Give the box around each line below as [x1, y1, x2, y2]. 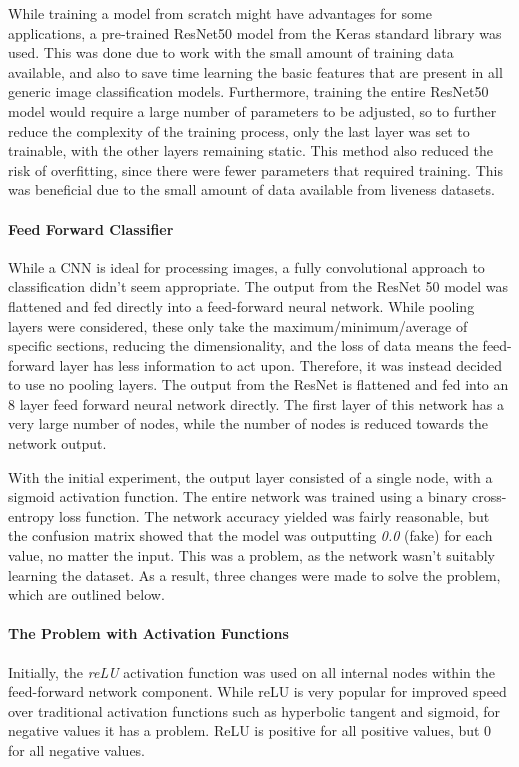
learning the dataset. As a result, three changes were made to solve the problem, [8, 564, 501, 585]
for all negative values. [8, 740, 146, 760]
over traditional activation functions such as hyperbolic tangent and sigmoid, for [8, 700, 501, 721]
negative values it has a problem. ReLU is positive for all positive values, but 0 [8, 720, 492, 741]
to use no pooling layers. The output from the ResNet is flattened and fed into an [8, 374, 509, 395]
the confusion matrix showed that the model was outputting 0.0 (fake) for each [8, 525, 493, 546]
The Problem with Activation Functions [8, 623, 289, 644]
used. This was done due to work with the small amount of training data [8, 42, 454, 63]
